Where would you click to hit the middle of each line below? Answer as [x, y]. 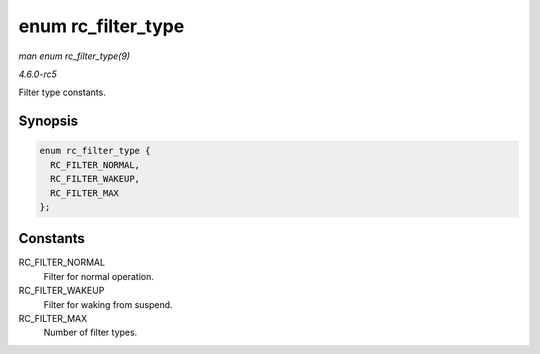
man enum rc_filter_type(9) [74, 56]
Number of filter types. [90, 332]
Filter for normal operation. [98, 276]
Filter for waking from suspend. [108, 304]
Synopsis [48, 121]
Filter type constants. [62, 92]
